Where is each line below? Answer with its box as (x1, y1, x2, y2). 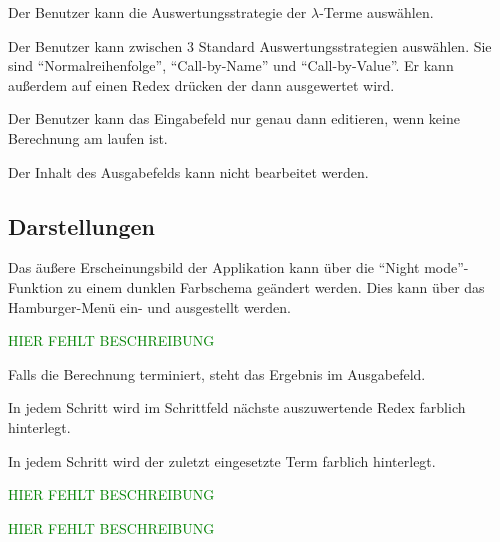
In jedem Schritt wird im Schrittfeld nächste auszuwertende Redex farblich (8, 397, 466, 418)
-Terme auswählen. (319, 2, 434, 22)
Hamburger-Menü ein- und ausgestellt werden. (8, 296, 291, 317)
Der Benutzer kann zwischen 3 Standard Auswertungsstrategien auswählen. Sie (8, 35, 492, 56)
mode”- (424, 257, 469, 278)
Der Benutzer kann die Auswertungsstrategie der (8, 2, 307, 22)
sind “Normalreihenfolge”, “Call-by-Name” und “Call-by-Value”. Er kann (8, 55, 454, 76)
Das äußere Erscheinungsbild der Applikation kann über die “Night (8, 257, 420, 278)
